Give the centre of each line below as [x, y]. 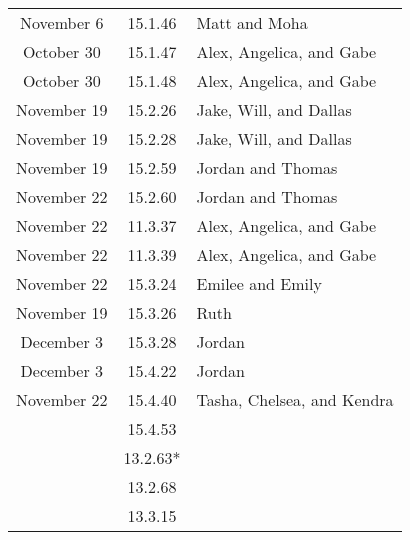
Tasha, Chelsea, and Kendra [295, 399]
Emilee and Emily [259, 283]
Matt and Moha [252, 22]
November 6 [62, 22]
